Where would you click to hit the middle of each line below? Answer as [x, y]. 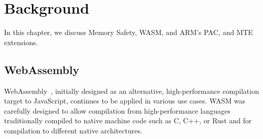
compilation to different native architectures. [73, 130]
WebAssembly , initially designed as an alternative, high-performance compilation [131, 91]
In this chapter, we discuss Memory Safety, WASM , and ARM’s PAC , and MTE [129, 32]
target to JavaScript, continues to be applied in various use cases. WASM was [125, 101]
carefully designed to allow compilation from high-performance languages [117, 110]
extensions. [21, 42]
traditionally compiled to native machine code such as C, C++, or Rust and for [128, 120]
